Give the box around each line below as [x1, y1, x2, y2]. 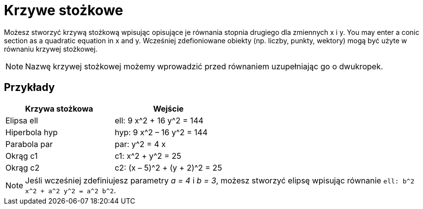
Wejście [153, 103, 184, 114]
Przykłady [4, 81, 55, 94]
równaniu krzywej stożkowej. [4, 44, 98, 53]
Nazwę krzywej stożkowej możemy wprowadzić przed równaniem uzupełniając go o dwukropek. [25, 61, 383, 71]
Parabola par [5, 139, 53, 149]
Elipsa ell [5, 115, 38, 125]
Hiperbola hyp [5, 127, 58, 137]
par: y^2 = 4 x [114, 139, 166, 149]
